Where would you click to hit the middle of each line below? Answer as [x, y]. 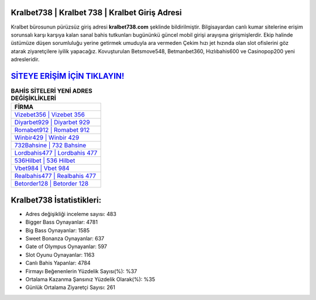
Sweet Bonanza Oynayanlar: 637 [65, 239]
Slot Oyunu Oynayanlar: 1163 [60, 254]
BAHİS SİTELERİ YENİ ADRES [52, 91]
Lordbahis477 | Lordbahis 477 [56, 153]
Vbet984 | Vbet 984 [42, 168]
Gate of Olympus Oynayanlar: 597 [66, 247]
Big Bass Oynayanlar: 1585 [58, 230]
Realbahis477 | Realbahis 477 [55, 176]
